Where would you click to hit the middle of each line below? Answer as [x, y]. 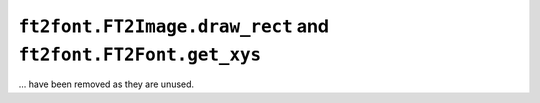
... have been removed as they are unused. [106, 84]
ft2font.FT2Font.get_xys [140, 54]
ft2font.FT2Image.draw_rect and [174, 26]
